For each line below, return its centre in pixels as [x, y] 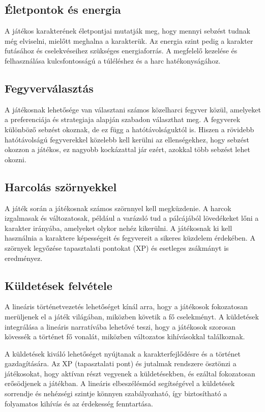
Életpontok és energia [63, 9]
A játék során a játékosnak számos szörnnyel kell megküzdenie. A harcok [118, 208]
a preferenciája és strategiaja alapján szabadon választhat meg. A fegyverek [123, 119]
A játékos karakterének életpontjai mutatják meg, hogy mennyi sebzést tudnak [127, 31]
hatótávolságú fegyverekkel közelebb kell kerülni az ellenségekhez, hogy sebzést [127, 139]
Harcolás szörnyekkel [61, 186]
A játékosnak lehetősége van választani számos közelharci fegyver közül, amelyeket [133, 109]
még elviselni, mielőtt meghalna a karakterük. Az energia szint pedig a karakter [129, 40]
